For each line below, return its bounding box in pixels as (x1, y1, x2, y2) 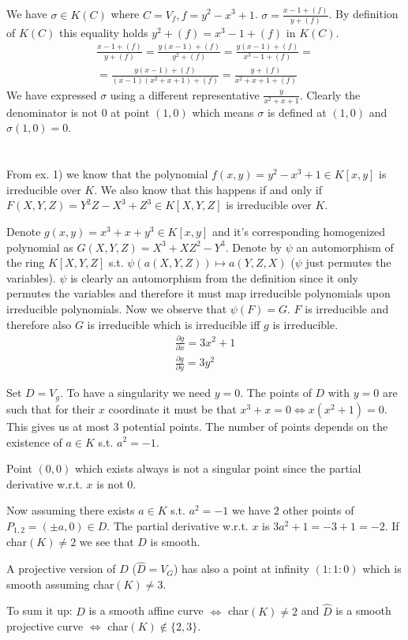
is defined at (267, 103, 327, 120)
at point (110, 103, 150, 120)
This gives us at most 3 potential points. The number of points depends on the (6, 417, 388, 434)
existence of (6, 433, 62, 450)
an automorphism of (296, 238, 394, 255)
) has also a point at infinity (173, 560, 309, 577)
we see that (79, 533, 134, 550)
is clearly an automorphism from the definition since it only (70, 269, 358, 286)
